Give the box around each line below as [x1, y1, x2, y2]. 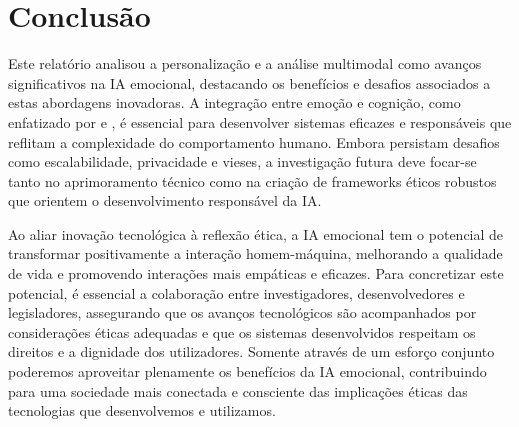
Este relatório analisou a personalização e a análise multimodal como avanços [8, 53, 482, 74]
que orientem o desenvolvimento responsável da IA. [8, 190, 322, 211]
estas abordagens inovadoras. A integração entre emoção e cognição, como [8, 92, 461, 113]
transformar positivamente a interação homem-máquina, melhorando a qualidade [8, 243, 503, 264]
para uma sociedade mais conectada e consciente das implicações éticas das [8, 380, 468, 401]
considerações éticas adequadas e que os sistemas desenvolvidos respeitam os [8, 321, 476, 342]
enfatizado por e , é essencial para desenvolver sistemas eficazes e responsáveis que [8, 111, 512, 132]
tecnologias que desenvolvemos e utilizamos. [8, 400, 276, 421]
